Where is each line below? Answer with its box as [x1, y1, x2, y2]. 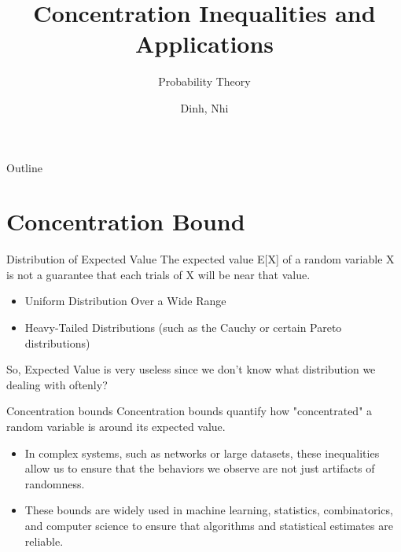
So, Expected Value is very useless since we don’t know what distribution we [6, 361, 376, 377]
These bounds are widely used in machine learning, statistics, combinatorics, [24, 502, 393, 518]
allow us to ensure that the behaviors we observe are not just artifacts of [24, 460, 375, 477]
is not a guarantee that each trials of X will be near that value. [6, 266, 311, 282]
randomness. [24, 475, 85, 491]
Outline [6, 159, 42, 175]
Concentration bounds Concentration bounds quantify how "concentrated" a [6, 403, 373, 419]
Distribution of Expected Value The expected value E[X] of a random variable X [6, 251, 395, 267]
